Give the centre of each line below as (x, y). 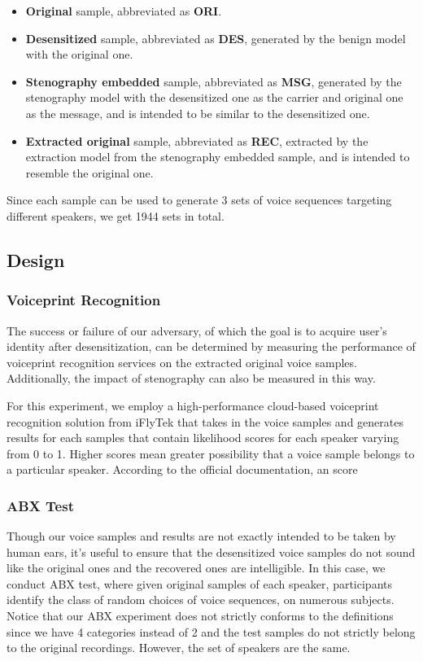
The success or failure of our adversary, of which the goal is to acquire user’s (197, 330)
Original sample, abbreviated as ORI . (124, 11)
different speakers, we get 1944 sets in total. (116, 215)
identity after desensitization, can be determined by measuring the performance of (211, 346)
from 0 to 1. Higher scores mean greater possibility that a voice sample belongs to (211, 453)
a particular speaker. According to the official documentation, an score (182, 469)
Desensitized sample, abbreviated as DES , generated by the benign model (216, 38)
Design (36, 259)
